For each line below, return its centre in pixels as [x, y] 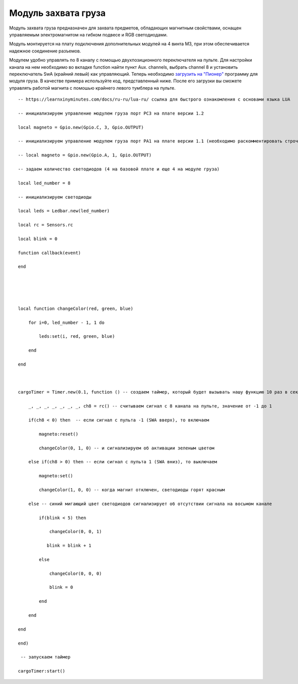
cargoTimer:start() [42, 671]
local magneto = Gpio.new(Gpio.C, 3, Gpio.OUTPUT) [81, 127]
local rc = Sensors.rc [46, 225]
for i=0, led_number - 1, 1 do [66, 322]
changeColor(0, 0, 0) [75, 573]
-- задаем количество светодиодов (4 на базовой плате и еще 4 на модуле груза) [119, 169]
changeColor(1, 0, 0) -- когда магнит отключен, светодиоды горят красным [132, 490]
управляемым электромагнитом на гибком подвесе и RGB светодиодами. [88, 34]
